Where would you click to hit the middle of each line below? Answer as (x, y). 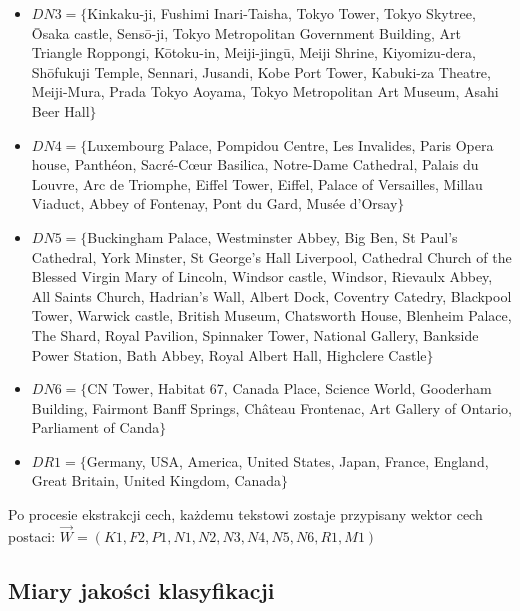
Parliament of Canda (95, 427)
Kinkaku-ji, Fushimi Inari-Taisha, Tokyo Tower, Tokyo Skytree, (281, 13)
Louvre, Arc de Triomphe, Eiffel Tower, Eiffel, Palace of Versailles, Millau (257, 183)
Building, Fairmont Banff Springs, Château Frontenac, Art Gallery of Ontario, (271, 407)
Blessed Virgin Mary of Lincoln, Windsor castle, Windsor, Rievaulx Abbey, (262, 276)
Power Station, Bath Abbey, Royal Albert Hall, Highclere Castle (229, 354)
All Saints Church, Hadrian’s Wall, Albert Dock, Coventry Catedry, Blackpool (271, 295)
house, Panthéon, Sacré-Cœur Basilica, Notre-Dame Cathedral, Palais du (255, 164)
